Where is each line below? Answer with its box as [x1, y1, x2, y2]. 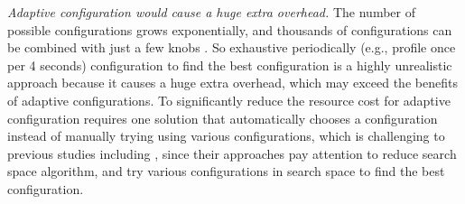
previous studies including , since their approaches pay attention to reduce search [7, 144, 457, 162]
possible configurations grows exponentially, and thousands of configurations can [7, 20, 452, 39]
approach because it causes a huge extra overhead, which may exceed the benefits [7, 73, 458, 92]
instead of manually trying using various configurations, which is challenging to [7, 126, 445, 145]
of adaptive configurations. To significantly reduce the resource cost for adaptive [7, 90, 451, 109]
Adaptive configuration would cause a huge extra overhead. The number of [7, 3, 416, 21]
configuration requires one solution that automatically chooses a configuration [7, 108, 438, 127]
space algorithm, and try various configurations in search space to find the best [7, 162, 445, 181]
